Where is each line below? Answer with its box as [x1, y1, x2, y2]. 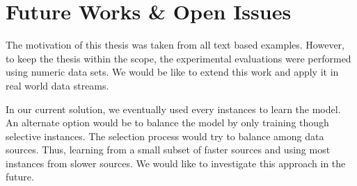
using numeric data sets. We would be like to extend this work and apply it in [6, 65, 339, 79]
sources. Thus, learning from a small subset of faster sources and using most [6, 142, 331, 157]
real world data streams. [6, 78, 109, 92]
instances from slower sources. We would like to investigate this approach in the [6, 155, 346, 170]
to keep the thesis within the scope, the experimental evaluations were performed [6, 51, 351, 65]
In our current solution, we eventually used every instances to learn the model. [6, 101, 341, 116]
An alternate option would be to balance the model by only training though [6, 115, 329, 130]
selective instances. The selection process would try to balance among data [6, 128, 324, 143]
